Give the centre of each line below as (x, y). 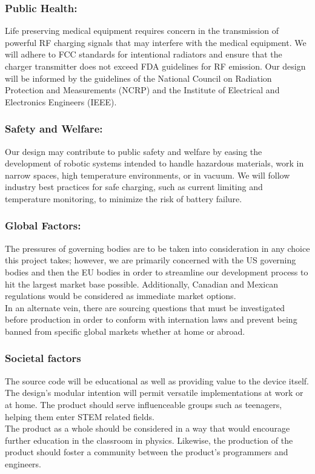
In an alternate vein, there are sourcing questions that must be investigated (145, 307)
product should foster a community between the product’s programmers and (147, 452)
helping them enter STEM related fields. (80, 416)
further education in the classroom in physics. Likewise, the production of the (149, 440)
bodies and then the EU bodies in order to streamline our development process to (157, 272)
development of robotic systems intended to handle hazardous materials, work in (154, 163)
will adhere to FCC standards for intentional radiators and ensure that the (144, 54)
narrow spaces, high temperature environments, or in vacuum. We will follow (148, 175)
